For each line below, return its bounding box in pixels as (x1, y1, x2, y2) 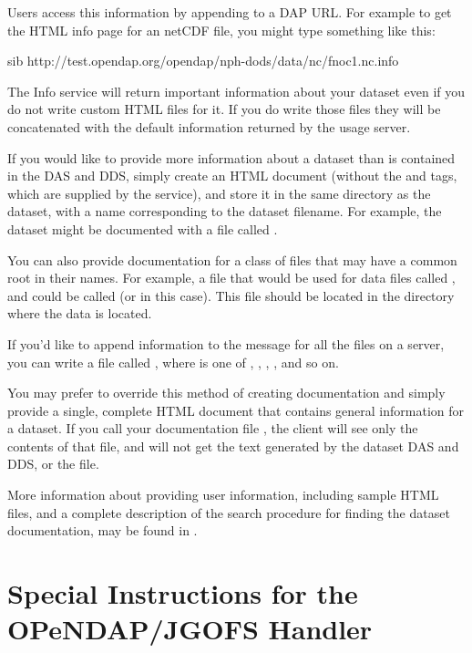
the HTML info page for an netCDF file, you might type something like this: (7, 20, 436, 39)
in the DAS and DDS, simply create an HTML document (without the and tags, (7, 166, 457, 185)
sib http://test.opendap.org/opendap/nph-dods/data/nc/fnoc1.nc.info (7, 51, 399, 70)
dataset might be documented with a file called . (7, 219, 278, 238)
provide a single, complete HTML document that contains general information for (7, 400, 465, 420)
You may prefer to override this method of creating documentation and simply (7, 383, 446, 402)
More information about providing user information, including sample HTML (7, 485, 439, 504)
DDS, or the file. (7, 454, 99, 473)
